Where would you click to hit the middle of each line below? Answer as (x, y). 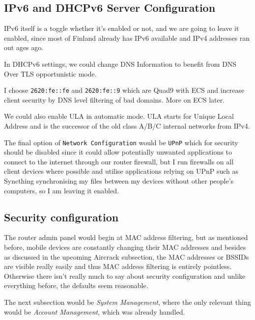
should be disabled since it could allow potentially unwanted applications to (118, 152)
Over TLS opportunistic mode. (50, 73)
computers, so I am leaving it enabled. (61, 190)
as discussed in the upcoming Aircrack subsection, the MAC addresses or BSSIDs (127, 256)
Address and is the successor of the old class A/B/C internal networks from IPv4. (127, 126)
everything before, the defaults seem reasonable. (76, 285)
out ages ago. (24, 47)
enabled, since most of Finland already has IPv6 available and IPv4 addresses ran (127, 38)
